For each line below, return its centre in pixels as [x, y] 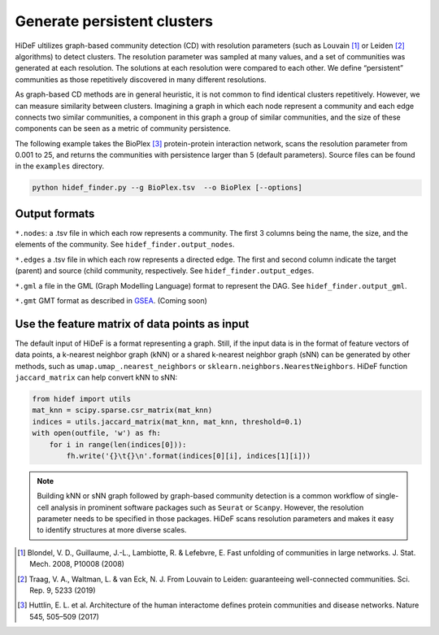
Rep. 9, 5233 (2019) [63, 590]
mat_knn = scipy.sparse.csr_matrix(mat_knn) [122, 410]
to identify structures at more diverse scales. [112, 530]
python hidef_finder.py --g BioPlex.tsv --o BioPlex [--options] [167, 188]
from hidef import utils [82, 399]
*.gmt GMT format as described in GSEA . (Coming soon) [111, 300]
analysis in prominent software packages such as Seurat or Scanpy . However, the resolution [207, 507]
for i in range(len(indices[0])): [118, 444]
